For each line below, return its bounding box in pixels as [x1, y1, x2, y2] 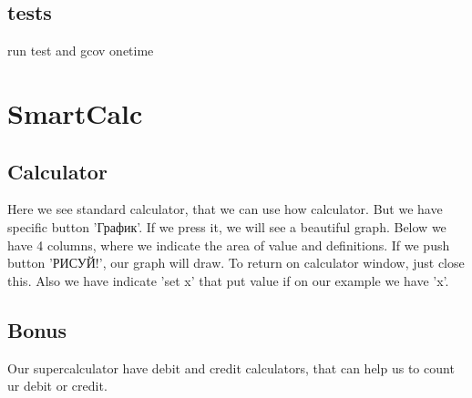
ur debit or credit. [7, 376, 108, 395]
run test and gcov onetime [7, 41, 154, 60]
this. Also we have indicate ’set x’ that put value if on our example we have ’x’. [7, 270, 449, 290]
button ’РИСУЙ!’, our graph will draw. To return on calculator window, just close [7, 253, 465, 272]
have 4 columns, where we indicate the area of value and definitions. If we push [7, 235, 450, 254]
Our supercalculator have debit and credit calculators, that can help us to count [7, 358, 455, 377]
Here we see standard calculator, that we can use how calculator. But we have [7, 199, 443, 219]
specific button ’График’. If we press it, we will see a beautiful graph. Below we [7, 217, 446, 236]
